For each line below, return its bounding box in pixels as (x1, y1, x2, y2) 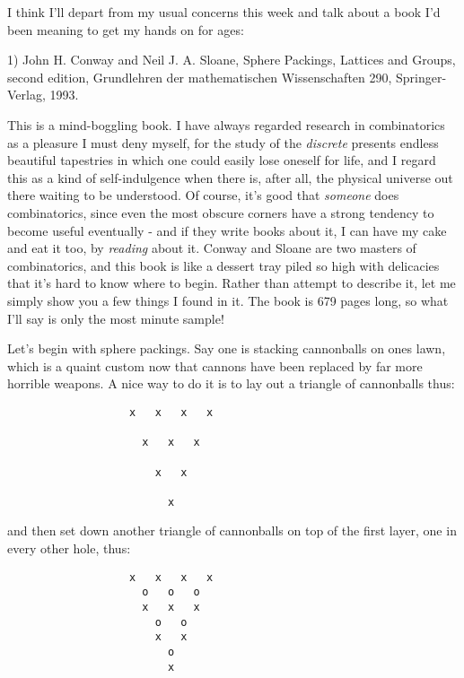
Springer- (396, 67, 447, 86)
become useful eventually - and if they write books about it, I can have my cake (7, 221, 447, 239)
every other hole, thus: (7, 539, 131, 558)
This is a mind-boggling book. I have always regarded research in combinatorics (7, 115, 445, 134)
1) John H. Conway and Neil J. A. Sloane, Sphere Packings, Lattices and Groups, (7, 50, 456, 69)
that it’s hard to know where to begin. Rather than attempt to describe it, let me (7, 274, 456, 292)
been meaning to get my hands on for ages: (7, 20, 244, 39)
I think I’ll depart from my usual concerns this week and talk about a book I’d (7, 3, 441, 21)
